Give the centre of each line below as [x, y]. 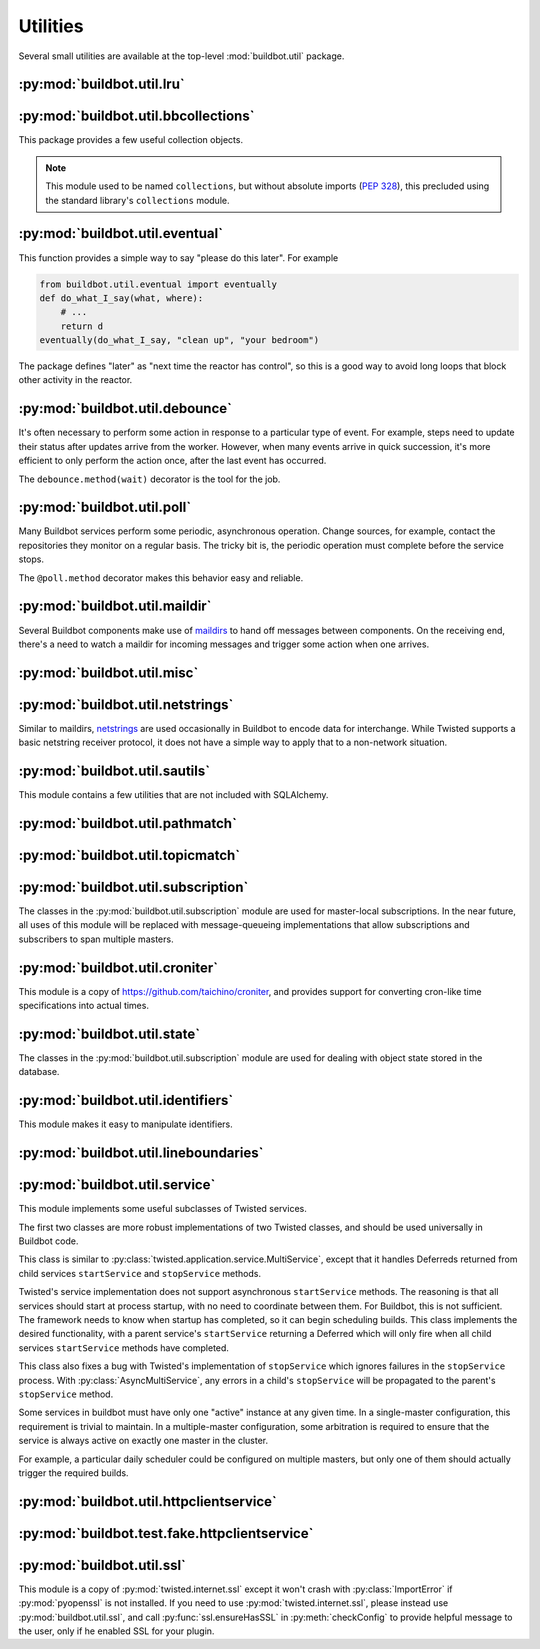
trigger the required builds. [73, 1472]
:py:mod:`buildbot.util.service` [117, 1185]
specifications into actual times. [84, 1006]
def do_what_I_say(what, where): [121, 298]
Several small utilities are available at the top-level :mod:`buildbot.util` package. [181, 56]
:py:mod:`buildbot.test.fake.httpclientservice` [166, 1533]
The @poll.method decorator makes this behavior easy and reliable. [161, 577]
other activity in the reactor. [75, 380]
